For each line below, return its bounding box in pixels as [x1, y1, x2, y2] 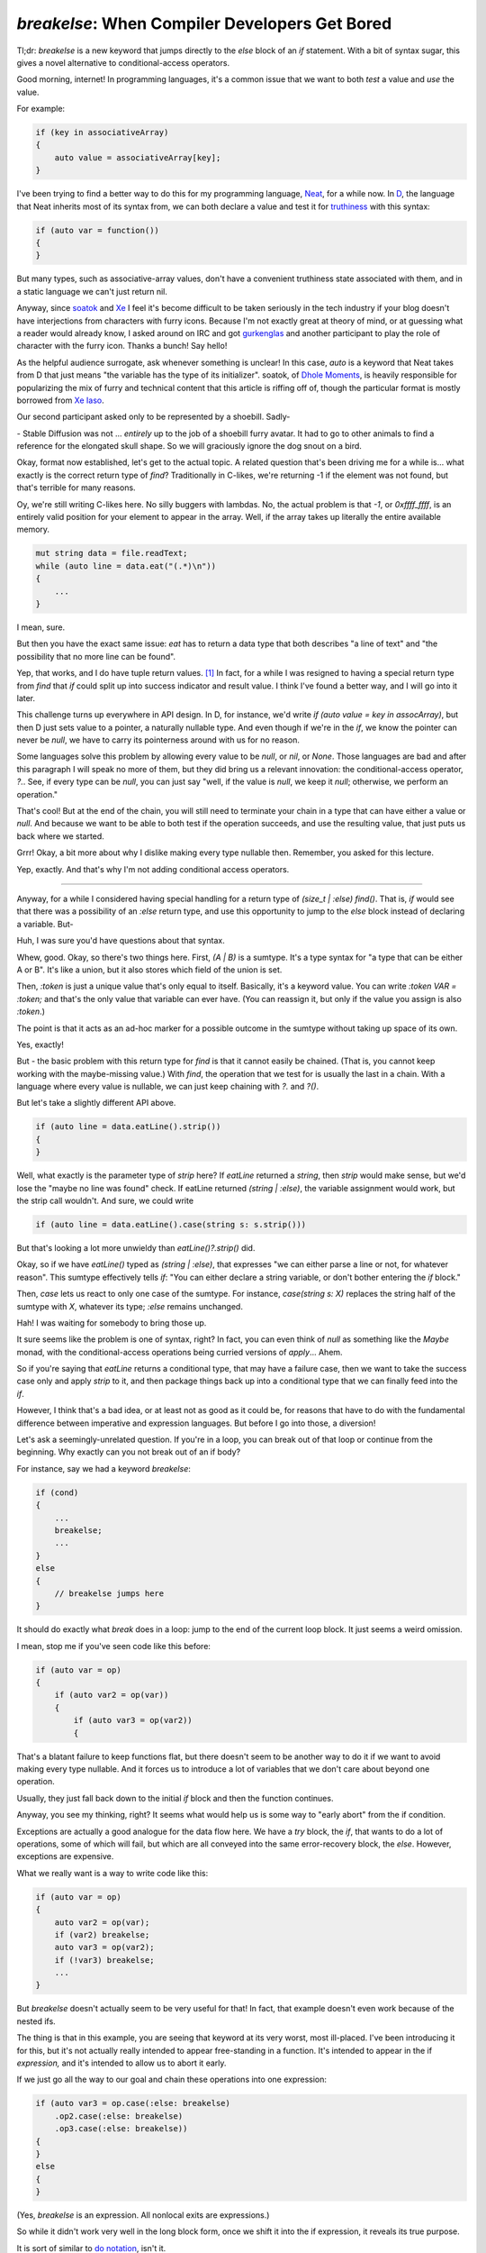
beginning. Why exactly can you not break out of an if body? [16, 1446, 241, 1457]
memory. [16, 524, 49, 535]
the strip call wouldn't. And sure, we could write [16, 1195, 193, 1206]
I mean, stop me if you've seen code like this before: [16, 1640, 211, 1651]
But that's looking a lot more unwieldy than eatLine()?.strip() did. [16, 1242, 256, 1253]
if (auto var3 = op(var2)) [73, 1715, 193, 1726]
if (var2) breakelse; [54, 1929, 150, 1939]
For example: [16, 104, 66, 114]
